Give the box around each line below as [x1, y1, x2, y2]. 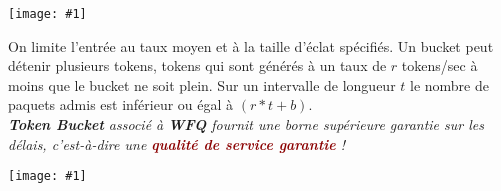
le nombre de [410, 74, 489, 95]
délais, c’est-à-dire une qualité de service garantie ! [8, 133, 346, 154]
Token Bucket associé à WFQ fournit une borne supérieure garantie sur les [8, 114, 484, 135]
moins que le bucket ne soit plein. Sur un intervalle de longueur [8, 74, 396, 95]
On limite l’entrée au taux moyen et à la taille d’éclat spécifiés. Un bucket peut [8, 35, 494, 56]
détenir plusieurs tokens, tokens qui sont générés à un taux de [8, 55, 387, 76]
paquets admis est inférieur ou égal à [8, 94, 234, 115]
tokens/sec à [401, 55, 478, 76]
